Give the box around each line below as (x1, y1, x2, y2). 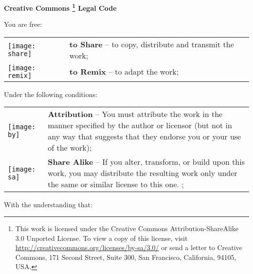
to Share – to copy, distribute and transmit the (69, 38, 234, 50)
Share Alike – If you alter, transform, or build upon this (48, 156, 245, 168)
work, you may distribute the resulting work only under (48, 167, 237, 179)
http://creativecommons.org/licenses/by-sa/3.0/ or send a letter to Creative (15, 242, 242, 253)
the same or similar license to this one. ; (48, 178, 184, 190)
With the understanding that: (4, 199, 92, 210)
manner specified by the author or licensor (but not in (48, 119, 232, 131)
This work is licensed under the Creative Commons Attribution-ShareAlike (15, 223, 239, 234)
